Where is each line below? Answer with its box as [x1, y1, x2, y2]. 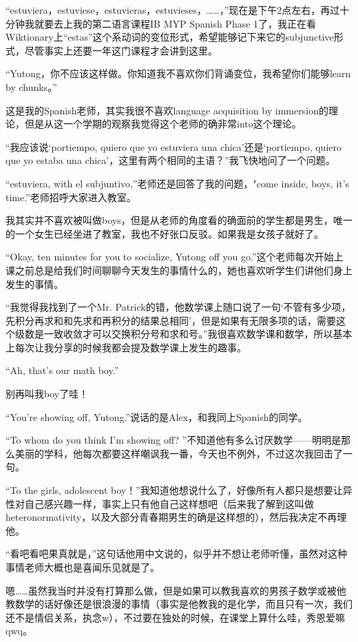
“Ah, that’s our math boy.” [6, 363, 119, 377]
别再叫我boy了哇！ [6, 386, 89, 401]
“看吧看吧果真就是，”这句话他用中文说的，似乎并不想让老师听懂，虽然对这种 [6, 546, 348, 561]
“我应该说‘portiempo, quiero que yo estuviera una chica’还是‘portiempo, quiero [6, 139, 341, 154]
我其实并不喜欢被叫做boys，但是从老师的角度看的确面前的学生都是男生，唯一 [6, 213, 352, 227]
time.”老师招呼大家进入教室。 [6, 189, 136, 204]
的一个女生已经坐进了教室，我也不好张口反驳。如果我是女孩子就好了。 [6, 226, 324, 240]
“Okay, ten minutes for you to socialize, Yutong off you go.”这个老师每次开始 [6, 249, 334, 264]
